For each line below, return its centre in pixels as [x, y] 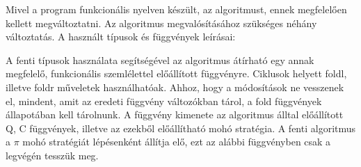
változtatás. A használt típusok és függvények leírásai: [121, 37]
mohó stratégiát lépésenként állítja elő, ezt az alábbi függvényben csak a [177, 142]
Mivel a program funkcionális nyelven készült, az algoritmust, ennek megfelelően [176, 9]
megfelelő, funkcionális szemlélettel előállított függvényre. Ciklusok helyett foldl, [176, 73]
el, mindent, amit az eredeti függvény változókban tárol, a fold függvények [164, 101]
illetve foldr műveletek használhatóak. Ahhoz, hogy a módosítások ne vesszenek [175, 87]
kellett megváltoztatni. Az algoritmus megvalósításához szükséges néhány [161, 23]
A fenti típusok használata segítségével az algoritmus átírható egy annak [160, 59]
